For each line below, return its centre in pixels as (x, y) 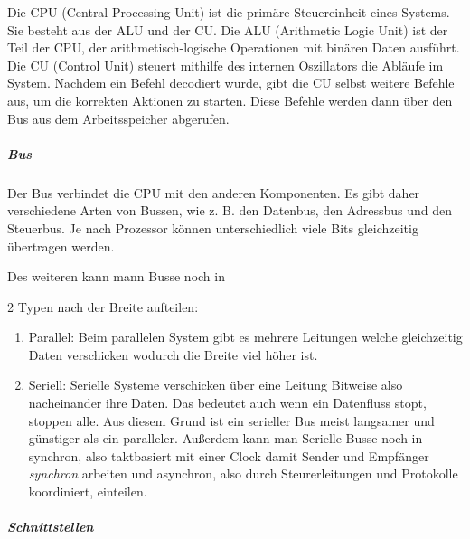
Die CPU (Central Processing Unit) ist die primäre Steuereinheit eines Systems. (229, 12)
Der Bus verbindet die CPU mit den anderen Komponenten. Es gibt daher (214, 192)
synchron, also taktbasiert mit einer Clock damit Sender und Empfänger (229, 455)
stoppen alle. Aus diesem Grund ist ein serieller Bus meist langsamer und (231, 420)
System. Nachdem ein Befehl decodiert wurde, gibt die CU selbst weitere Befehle (231, 83)
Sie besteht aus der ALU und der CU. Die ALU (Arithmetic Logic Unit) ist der (228, 29)
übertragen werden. (61, 246)
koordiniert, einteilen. (88, 492)
